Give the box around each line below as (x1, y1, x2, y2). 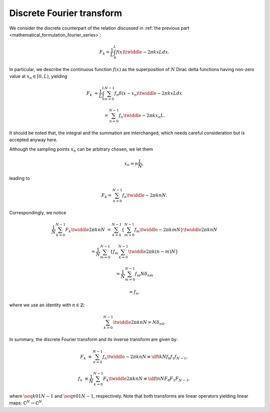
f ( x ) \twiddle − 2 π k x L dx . (115, 49, 169, 55)
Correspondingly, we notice (9, 209, 66, 215)
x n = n (124, 161, 138, 168)
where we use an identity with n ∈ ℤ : (9, 302, 85, 308)
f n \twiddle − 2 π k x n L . (118, 113, 165, 120)
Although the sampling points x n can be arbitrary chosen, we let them (9, 146, 153, 153)
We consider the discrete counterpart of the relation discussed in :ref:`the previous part (9, 25, 189, 31)
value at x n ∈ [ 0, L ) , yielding (9, 73, 67, 81)
